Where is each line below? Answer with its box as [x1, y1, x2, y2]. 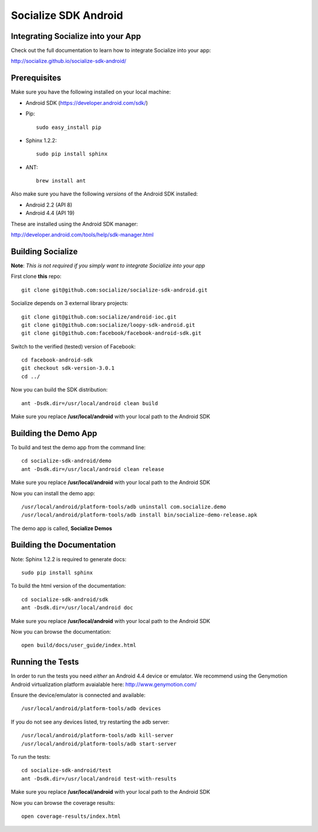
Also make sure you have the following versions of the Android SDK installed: [11, 190, 198, 197]
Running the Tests [11, 657, 79, 667]
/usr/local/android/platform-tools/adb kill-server [21, 732, 174, 739]
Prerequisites [11, 73, 61, 83]
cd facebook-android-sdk [21, 357, 93, 363]
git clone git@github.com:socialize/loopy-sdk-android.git [21, 321, 196, 328]
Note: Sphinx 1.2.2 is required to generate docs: [11, 555, 127, 562]
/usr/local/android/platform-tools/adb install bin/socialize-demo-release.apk [21, 512, 257, 518]
